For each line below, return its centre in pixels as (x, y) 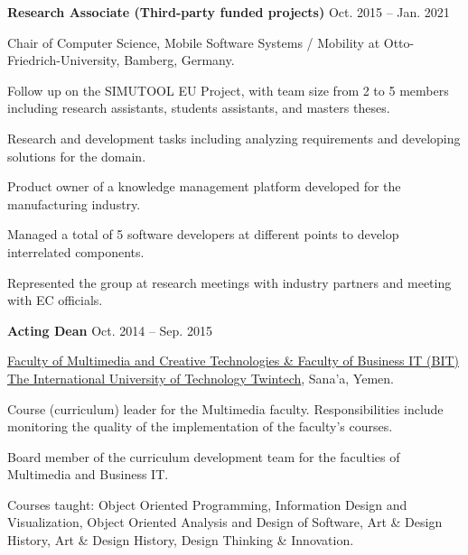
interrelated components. (76, 251)
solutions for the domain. (77, 156)
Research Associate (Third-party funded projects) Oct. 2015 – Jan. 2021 (229, 12)
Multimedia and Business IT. (88, 474)
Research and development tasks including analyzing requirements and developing (234, 138)
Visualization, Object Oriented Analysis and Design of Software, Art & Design (225, 522)
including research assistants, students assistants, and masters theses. (199, 108)
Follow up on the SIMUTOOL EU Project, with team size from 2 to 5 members (228, 90)
